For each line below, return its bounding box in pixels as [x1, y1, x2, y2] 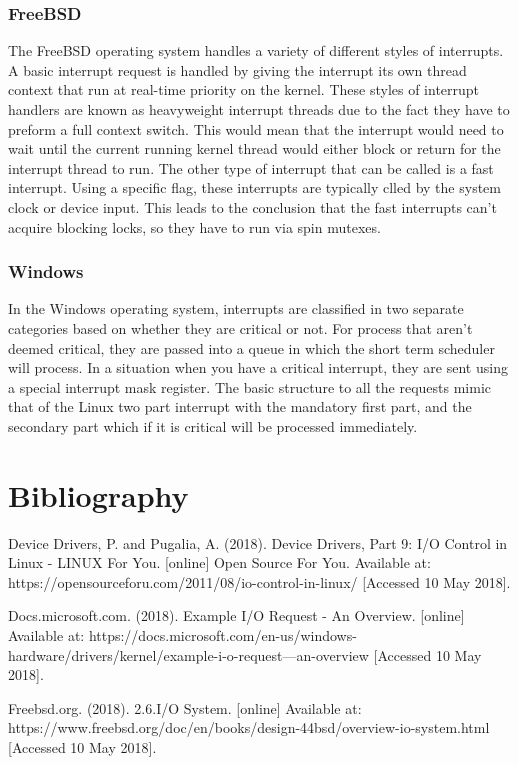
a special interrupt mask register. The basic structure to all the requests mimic [8, 376, 491, 397]
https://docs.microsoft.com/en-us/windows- [88, 625, 357, 646]
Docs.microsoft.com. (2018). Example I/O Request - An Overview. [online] [8, 605, 465, 626]
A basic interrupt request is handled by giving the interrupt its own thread [8, 59, 467, 80]
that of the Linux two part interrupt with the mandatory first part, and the [8, 396, 472, 417]
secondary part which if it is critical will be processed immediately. [8, 415, 418, 436]
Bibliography [8, 474, 189, 515]
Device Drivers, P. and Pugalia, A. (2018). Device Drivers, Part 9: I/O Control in [8, 532, 508, 553]
